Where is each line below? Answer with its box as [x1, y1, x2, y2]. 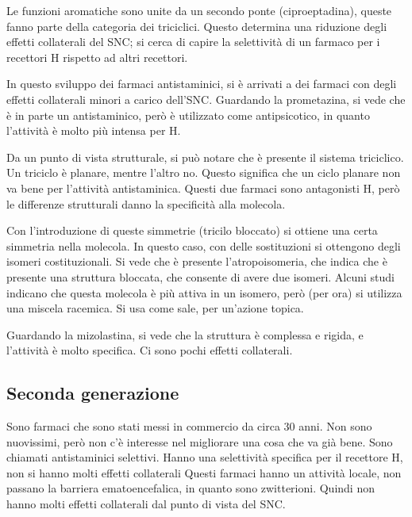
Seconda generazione [6, 381, 179, 405]
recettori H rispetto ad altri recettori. [6, 48, 188, 65]
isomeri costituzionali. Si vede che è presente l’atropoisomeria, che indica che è [6, 253, 387, 270]
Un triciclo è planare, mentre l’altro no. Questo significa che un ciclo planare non [6, 164, 401, 181]
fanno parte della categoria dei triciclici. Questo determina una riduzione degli [6, 17, 387, 34]
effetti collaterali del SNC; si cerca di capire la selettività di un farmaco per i [6, 33, 380, 50]
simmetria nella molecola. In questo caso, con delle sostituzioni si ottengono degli [6, 237, 401, 254]
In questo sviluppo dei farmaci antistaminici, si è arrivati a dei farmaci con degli [6, 75, 397, 92]
